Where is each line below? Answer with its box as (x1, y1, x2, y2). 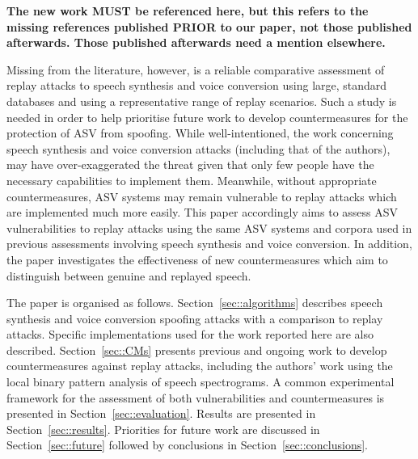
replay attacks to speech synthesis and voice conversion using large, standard (6, 77, 387, 94)
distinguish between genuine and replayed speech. (6, 267, 251, 284)
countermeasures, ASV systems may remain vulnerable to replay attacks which (6, 187, 397, 204)
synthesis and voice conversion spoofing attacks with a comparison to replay (6, 310, 383, 326)
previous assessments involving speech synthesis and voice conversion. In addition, (6, 235, 412, 252)
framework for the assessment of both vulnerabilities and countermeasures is (6, 389, 385, 406)
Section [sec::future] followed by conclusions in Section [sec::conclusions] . (6, 436, 369, 453)
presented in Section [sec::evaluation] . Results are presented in (6, 405, 316, 422)
